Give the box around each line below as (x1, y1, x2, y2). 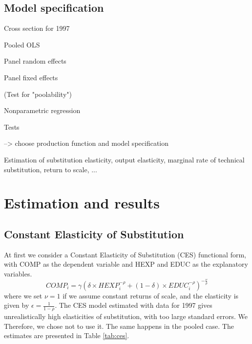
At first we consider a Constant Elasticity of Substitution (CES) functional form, (4, 249, 246, 259)
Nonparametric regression (4, 105, 81, 115)
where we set (4, 290, 42, 300)
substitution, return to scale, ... (4, 164, 97, 174)
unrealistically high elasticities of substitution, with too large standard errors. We (4, 311, 248, 321)
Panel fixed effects (4, 72, 58, 82)
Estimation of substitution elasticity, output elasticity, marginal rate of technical (4, 154, 245, 164)
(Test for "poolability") (4, 89, 72, 99)
